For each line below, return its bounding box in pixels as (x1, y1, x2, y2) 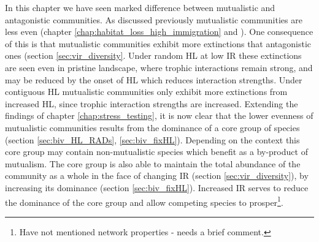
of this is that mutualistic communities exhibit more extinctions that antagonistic (5, 37, 312, 50)
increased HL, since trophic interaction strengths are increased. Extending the (5, 97, 298, 110)
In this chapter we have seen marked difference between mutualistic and (5, 1, 275, 13)
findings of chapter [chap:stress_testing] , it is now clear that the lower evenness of (5, 109, 313, 122)
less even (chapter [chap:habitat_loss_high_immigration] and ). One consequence (5, 25, 313, 38)
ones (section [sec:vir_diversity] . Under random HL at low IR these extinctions (5, 49, 302, 62)
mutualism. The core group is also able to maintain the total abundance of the (5, 157, 301, 170)
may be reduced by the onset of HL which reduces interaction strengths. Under (5, 73, 302, 86)
